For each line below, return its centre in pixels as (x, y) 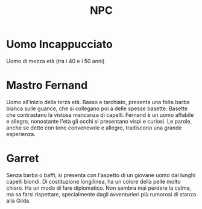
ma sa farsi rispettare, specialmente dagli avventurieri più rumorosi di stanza (101, 194)
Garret (23, 159)
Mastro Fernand (47, 86)
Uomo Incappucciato (59, 44)
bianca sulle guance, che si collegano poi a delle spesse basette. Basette (97, 108)
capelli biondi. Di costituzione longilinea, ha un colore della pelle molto (93, 181)
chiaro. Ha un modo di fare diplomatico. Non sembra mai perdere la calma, (99, 188)
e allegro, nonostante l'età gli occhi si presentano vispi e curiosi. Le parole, (99, 121)
